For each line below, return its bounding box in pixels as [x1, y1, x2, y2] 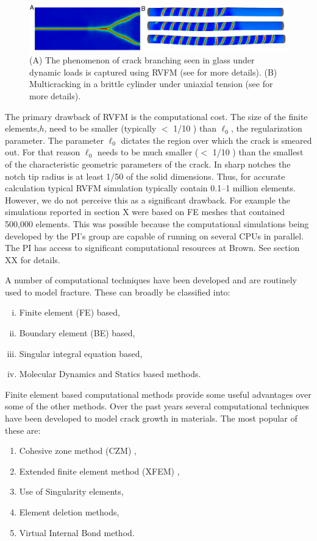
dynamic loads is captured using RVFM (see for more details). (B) [29, 65, 277, 78]
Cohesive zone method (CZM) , [19, 444, 137, 457]
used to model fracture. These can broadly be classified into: [5, 285, 230, 298]
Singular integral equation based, [19, 347, 143, 359]
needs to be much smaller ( [97, 146, 199, 158]
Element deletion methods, [19, 506, 119, 518]
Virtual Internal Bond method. [19, 526, 135, 539]
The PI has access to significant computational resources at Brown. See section [5, 241, 300, 254]
